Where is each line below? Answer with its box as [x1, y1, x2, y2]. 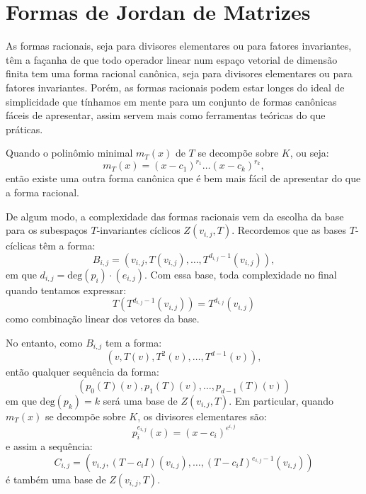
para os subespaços [6, 223, 88, 237]
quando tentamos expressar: [6, 282, 127, 297]
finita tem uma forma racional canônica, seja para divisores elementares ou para [6, 66, 353, 81]
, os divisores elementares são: [137, 408, 267, 423]
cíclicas [6, 238, 36, 253]
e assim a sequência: [6, 439, 93, 454]
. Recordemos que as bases [231, 223, 347, 237]
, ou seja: [290, 145, 329, 160]
